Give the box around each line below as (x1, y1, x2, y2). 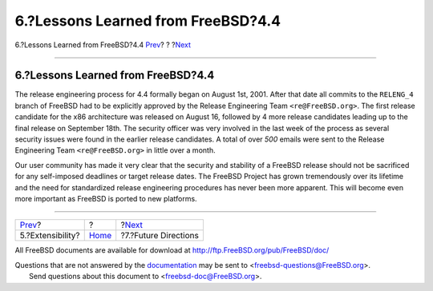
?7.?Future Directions (120, 230, 200, 241)
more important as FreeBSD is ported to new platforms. (14, 193, 197, 203)
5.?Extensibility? (19, 230, 80, 241)
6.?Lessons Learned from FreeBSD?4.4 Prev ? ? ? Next (14, 40, 192, 50)
